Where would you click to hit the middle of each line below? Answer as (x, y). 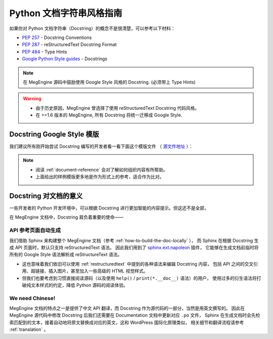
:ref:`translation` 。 (29, 329)
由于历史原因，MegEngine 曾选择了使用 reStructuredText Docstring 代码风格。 (118, 108)
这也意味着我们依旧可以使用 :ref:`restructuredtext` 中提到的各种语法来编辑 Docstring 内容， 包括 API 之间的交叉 (138, 264)
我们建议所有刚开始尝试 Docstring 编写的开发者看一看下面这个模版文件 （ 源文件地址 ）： (101, 146)
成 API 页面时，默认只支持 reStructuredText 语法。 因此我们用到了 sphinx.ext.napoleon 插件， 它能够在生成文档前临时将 (134, 247)
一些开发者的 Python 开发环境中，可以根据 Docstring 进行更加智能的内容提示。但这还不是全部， (109, 208)
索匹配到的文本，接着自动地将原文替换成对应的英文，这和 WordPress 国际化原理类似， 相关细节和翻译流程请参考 (127, 322)
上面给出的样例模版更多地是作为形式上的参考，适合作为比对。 (100, 177)
